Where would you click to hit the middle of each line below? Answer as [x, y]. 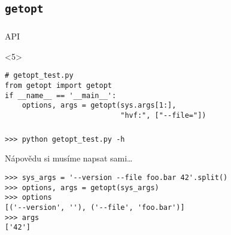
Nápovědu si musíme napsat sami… [69, 158]
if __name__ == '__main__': [61, 95]
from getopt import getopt [58, 86]
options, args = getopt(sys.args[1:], [99, 106]
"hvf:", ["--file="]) [163, 116]
